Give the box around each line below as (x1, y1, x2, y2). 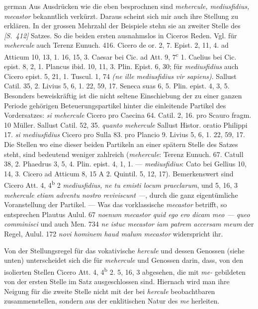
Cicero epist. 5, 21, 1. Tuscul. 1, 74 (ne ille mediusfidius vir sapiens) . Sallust (4, 71, 237, 81)
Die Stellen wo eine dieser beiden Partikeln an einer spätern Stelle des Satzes (4, 139, 238, 149)
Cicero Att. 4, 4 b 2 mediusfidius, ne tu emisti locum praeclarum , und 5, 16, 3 (4, 178, 238, 190)
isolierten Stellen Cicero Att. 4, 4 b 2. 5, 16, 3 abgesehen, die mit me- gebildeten (4, 265, 246, 277)
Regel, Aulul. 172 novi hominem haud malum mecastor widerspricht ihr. (4, 228, 223, 238)
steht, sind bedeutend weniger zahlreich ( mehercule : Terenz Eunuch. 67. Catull (4, 149, 244, 159)
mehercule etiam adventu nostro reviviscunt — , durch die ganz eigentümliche (4, 189, 238, 200)
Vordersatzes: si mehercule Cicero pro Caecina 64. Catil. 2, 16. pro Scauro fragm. (4, 110, 252, 120)
